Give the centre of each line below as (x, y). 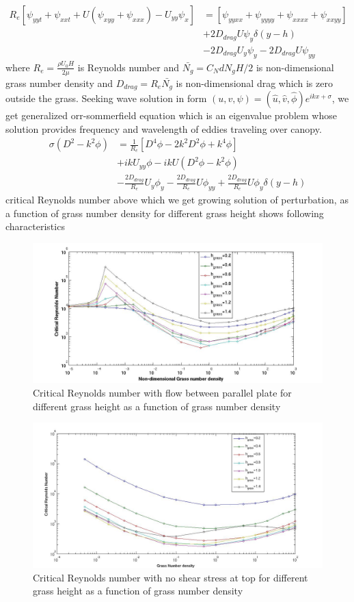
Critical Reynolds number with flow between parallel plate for (162, 392)
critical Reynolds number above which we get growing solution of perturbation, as (177, 199)
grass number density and (59, 83)
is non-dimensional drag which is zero (254, 83)
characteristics (35, 226)
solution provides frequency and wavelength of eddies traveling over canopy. (164, 128)
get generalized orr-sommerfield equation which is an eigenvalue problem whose (171, 115)
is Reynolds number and (128, 67)
